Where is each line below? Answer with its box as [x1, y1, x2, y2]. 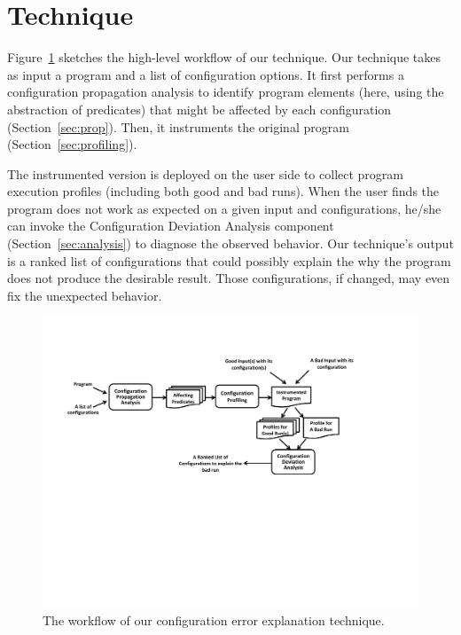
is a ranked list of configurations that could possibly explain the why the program [7, 251, 451, 270]
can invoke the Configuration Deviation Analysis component [7, 216, 334, 235]
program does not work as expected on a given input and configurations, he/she [7, 199, 441, 217]
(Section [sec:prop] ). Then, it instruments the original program [7, 117, 349, 136]
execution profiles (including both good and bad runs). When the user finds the [7, 182, 440, 200]
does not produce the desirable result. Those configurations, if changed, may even [7, 269, 450, 287]
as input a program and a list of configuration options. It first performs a [7, 65, 404, 83]
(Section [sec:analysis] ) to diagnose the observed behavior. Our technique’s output [7, 234, 454, 253]
